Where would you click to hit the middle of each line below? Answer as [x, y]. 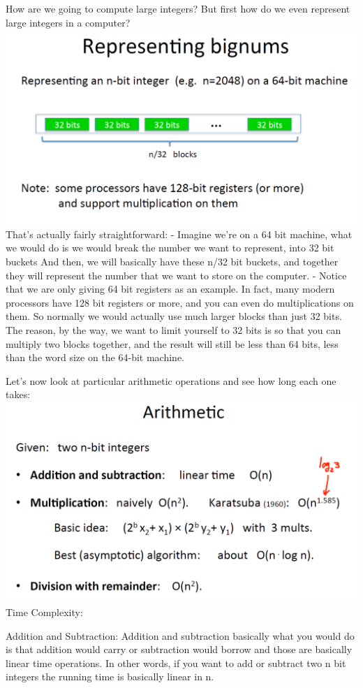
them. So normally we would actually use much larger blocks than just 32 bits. [174, 316]
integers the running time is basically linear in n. [110, 676]
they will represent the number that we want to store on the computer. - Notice [176, 275]
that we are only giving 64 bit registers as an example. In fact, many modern [170, 289]
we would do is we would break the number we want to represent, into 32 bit [170, 248]
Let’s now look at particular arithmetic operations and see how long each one [171, 380]
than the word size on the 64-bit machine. [95, 357]
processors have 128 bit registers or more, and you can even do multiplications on [180, 302]
